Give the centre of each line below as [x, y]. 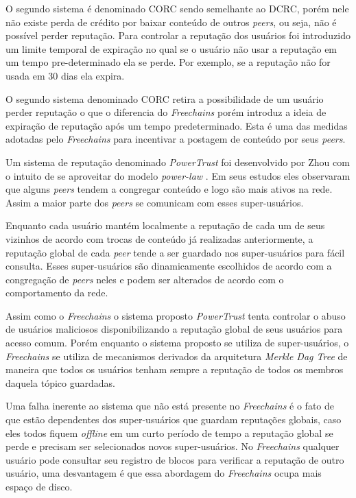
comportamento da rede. [57, 293]
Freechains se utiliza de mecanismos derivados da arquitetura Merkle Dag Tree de [177, 356]
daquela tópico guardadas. [60, 382]
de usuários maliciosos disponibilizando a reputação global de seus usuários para [174, 329]
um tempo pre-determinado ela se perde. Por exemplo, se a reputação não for [168, 62]
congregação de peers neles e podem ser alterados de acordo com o [145, 279]
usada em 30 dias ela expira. [65, 75]
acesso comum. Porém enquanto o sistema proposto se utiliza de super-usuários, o [177, 343]
